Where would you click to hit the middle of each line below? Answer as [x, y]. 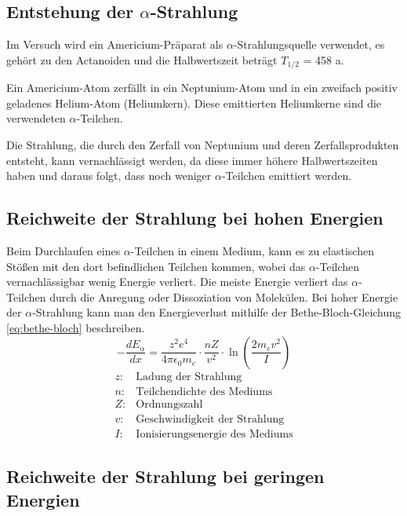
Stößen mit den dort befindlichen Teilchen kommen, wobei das [156, 266]
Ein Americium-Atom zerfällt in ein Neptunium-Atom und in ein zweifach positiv [202, 88]
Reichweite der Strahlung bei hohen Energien [195, 218]
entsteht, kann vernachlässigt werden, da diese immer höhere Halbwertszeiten [192, 160]
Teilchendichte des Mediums [204, 392]
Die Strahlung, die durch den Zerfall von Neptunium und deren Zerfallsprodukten [203, 145]
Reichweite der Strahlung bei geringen [165, 476]
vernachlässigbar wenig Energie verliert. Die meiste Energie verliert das [177, 282]
